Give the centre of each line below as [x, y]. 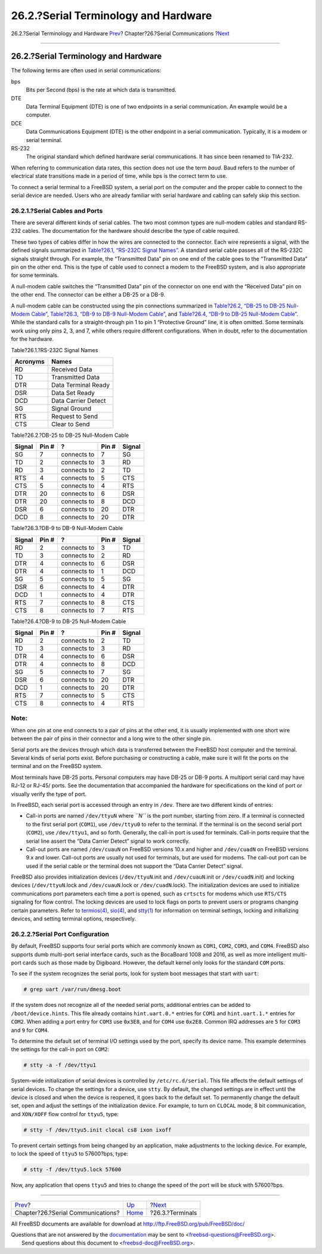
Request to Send [75, 416]
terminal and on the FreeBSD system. [57, 766]
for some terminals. [35, 275]
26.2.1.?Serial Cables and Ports [57, 211]
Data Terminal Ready [81, 385]
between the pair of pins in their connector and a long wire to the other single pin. [111, 739]
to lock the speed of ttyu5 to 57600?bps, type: [69, 1154]
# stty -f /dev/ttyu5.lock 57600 [72, 1170]
